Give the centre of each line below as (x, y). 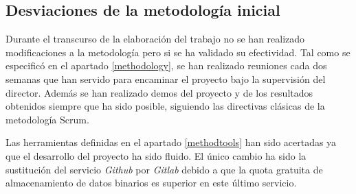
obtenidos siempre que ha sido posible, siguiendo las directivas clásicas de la (165, 106)
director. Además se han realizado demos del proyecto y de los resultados (159, 92)
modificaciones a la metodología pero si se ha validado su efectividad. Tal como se (178, 52)
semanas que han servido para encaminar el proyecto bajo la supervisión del (166, 78)
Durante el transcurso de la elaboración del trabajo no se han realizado (155, 39)
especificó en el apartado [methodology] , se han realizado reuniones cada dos (166, 65)
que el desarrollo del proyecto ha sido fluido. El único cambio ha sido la (156, 155)
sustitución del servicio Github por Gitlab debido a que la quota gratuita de (164, 169)
